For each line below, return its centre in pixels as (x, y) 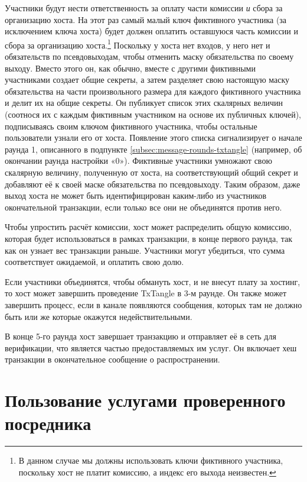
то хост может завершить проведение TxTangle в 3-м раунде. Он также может (146, 293)
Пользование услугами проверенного (145, 400)
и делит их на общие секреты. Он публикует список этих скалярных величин (144, 103)
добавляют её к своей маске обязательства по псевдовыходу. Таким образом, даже (153, 184)
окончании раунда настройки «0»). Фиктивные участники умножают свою (138, 161)
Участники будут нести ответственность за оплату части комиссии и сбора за (144, 8)
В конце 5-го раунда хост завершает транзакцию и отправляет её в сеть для (141, 336)
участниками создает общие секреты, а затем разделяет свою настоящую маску (147, 80)
